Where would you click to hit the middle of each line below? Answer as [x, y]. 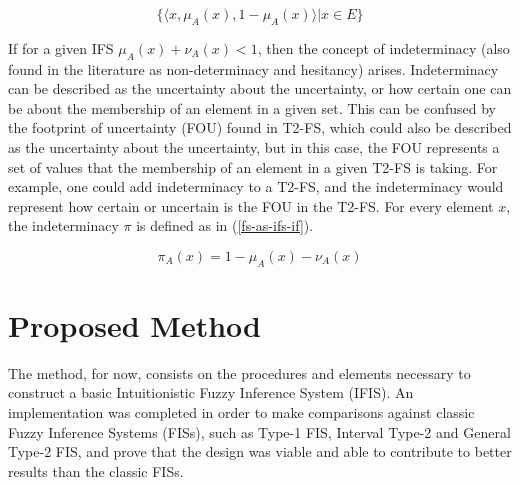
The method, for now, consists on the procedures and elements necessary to [239, 372]
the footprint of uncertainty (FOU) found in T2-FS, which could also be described [260, 127]
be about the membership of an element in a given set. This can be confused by [252, 107]
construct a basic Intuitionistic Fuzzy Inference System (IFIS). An [211, 392]
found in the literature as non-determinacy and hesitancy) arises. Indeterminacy [253, 68]
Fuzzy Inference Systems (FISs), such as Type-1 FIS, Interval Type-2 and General [259, 431]
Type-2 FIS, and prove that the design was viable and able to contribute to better [260, 451]
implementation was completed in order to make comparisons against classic [241, 412]
